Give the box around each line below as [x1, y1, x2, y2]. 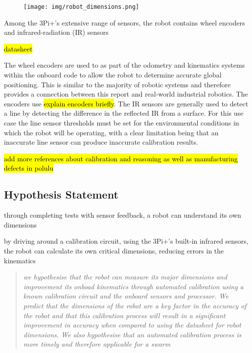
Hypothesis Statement [4, 187, 118, 202]
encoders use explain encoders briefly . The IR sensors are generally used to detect [4, 98, 249, 108]
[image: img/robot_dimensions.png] [23, 3, 139, 10]
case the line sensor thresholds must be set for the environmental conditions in [4, 118, 239, 127]
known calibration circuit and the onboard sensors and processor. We [23, 291, 229, 301]
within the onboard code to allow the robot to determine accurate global [4, 70, 222, 80]
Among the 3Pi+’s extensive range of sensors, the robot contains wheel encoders [4, 17, 245, 27]
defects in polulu [4, 163, 54, 173]
